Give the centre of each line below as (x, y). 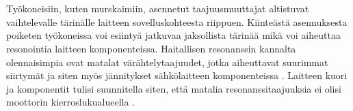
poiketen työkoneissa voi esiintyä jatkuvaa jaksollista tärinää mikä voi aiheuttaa (173, 35)
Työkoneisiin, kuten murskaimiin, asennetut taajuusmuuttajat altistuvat (158, 9)
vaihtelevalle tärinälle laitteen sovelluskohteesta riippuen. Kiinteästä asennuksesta (177, 21)
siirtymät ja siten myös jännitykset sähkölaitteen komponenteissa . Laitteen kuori (177, 75)
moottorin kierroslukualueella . (71, 102)
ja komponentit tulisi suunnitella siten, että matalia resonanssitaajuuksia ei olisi (174, 88)
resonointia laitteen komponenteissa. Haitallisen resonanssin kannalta (151, 48)
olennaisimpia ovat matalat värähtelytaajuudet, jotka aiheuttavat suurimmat (167, 62)
